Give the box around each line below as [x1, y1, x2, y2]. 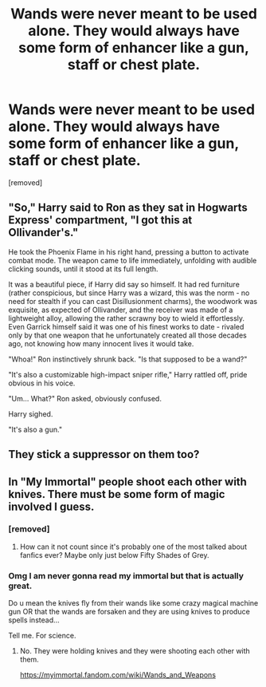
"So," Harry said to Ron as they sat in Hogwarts [8, 201, 248, 215]
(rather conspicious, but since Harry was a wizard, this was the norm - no [8, 288, 250, 298]
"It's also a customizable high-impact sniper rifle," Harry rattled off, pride [8, 369, 248, 379]
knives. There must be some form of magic [8, 488, 225, 501]
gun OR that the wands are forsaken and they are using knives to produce [8, 607, 251, 617]
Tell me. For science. [8, 631, 76, 641]
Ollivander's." [8, 226, 79, 239]
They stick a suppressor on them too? [8, 448, 200, 461]
